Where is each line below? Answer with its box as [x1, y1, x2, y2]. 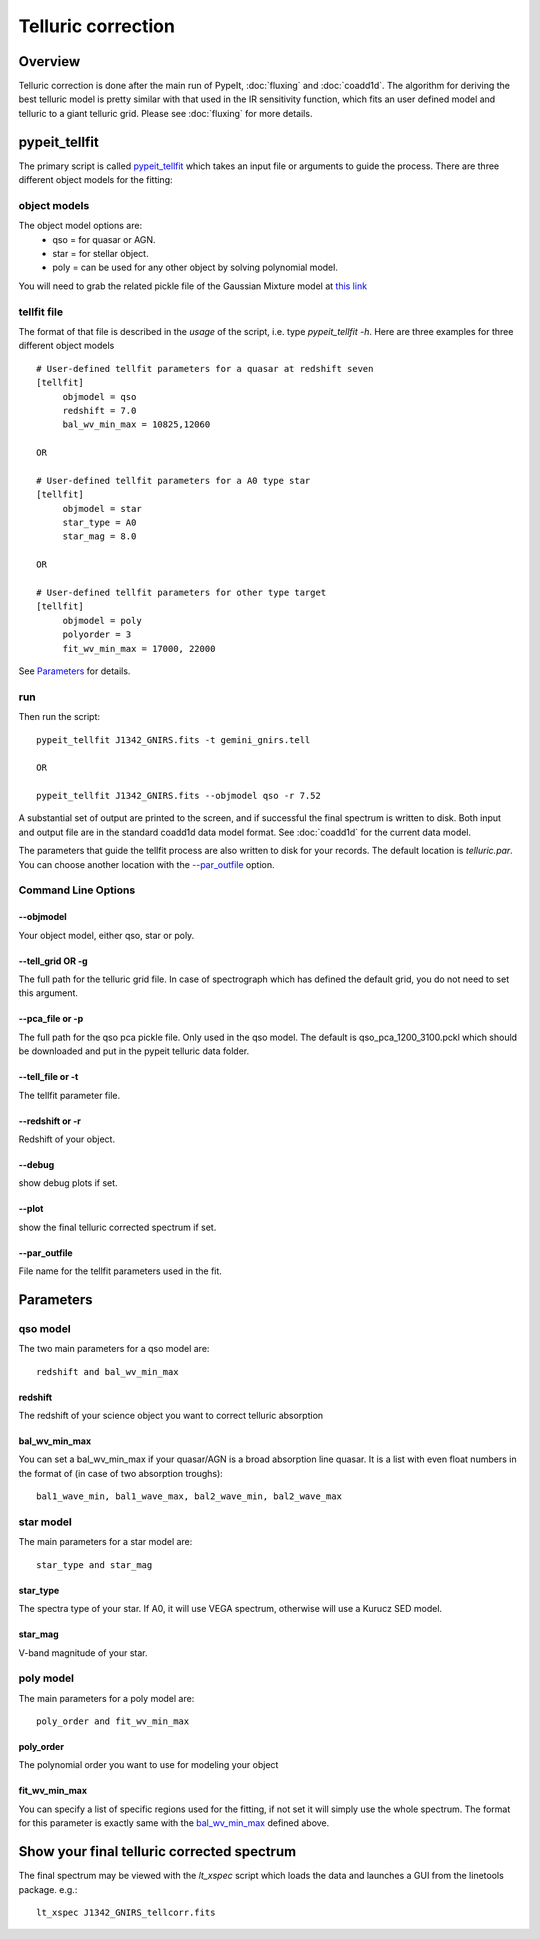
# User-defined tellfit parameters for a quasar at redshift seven [36, 363, 374, 374]
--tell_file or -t [18, 1071, 79, 1083]
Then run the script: [18, 711, 100, 723]
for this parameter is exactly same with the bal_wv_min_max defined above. [18, 1817, 330, 1829]
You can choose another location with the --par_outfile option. [18, 858, 275, 870]
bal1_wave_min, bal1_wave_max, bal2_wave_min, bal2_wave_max [36, 1491, 342, 1502]
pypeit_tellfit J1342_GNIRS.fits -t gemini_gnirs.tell [36, 734, 311, 745]
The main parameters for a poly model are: [18, 1692, 195, 1704]
